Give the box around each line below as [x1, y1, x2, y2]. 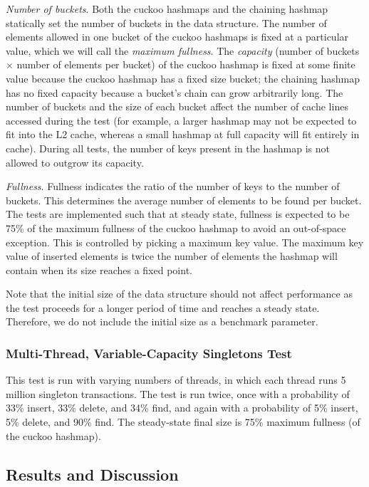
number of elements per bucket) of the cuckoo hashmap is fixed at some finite [16, 57, 355, 72]
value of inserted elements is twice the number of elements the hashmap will [6, 248, 338, 263]
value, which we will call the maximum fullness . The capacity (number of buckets [6, 43, 360, 58]
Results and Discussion [6, 463, 179, 485]
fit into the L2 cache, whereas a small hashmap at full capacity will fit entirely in [6, 127, 360, 142]
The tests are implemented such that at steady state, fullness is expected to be [6, 206, 350, 221]
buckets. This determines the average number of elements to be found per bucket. [6, 192, 362, 207]
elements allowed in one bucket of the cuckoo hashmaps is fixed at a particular [6, 29, 349, 44]
